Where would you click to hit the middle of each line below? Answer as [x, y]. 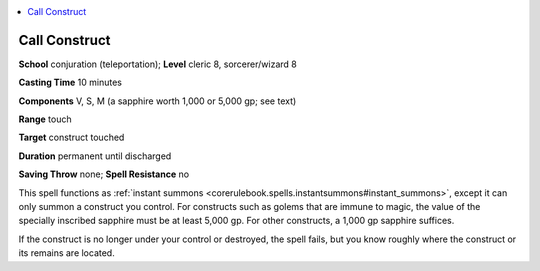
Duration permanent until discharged [95, 156]
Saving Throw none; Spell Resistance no [104, 174]
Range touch [45, 119]
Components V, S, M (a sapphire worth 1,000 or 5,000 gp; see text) [157, 101]
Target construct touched [71, 137]
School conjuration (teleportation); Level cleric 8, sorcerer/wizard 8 [157, 64]
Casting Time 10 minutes [70, 82]
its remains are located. [66, 253]
